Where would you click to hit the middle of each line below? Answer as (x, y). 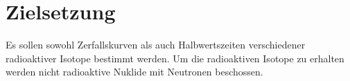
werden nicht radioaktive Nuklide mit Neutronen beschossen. (134, 72)
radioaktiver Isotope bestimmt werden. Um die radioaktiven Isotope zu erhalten (175, 58)
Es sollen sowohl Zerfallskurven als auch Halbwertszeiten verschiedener (156, 45)
